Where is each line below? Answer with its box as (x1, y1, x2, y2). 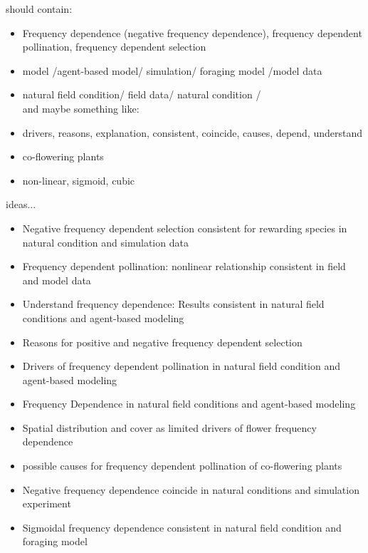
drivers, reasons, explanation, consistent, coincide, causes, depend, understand (22, 125, 362, 140)
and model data (22, 272, 91, 287)
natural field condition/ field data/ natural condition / (22, 87, 261, 102)
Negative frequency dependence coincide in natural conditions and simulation (22, 482, 359, 497)
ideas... (6, 197, 36, 212)
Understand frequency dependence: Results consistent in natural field (22, 296, 325, 311)
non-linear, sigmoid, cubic (22, 172, 135, 187)
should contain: (6, 1, 73, 16)
